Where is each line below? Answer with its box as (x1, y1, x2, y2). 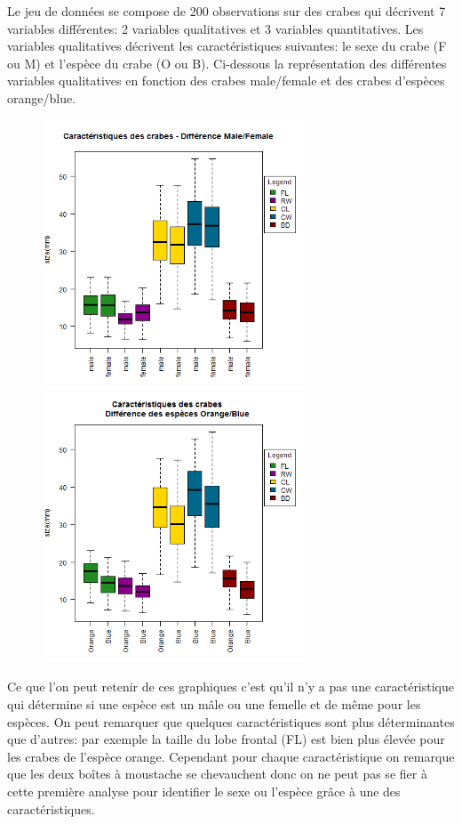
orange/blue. (7, 88, 76, 107)
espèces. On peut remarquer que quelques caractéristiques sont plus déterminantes (7, 712, 455, 731)
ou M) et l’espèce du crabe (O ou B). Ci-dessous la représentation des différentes (7, 53, 447, 72)
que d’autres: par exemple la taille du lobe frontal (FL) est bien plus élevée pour (7, 730, 445, 748)
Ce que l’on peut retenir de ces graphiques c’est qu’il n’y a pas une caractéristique (7, 677, 455, 696)
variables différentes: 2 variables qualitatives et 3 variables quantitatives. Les (7, 19, 424, 37)
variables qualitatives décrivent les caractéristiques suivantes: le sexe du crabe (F (7, 36, 447, 55)
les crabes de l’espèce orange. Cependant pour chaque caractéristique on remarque (7, 747, 455, 765)
